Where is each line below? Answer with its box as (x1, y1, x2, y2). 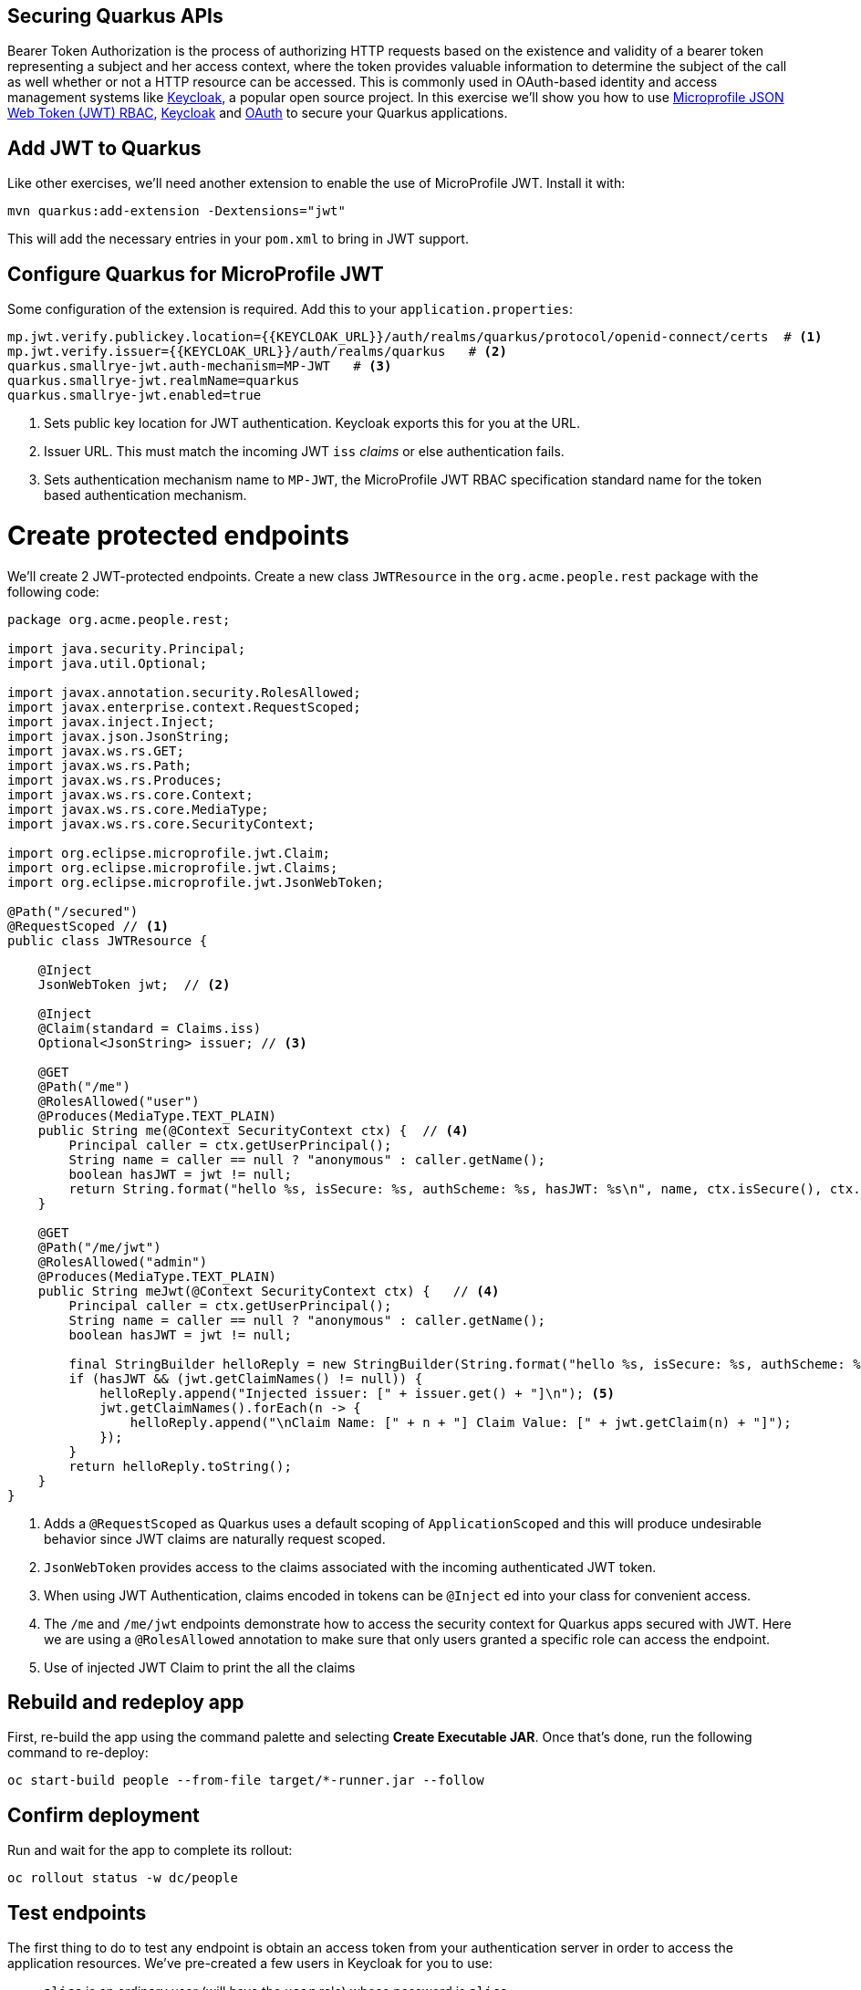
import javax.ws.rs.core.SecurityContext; (7, 816, 316, 831)
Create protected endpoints (7, 519, 349, 551)
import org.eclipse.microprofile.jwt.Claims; (7, 860, 338, 875)
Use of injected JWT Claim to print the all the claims (44, 1659, 356, 1675)
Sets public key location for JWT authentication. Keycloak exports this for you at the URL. (44, 415, 580, 432)
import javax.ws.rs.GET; (7, 743, 184, 758)
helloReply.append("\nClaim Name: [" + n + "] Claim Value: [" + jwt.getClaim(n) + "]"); (130, 1414, 792, 1430)
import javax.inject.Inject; (7, 714, 215, 729)
